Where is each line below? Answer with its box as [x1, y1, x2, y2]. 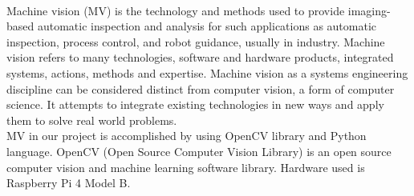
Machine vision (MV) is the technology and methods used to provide [6, 2, 345, 18]
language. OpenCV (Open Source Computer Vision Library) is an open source [6, 142, 392, 159]
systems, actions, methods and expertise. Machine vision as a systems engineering [6, 64, 408, 81]
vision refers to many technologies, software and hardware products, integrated [6, 49, 394, 66]
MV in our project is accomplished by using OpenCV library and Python [6, 127, 367, 144]
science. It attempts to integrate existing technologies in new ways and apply [6, 96, 384, 113]
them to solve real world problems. [6, 111, 177, 128]
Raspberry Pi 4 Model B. [6, 174, 131, 191]
